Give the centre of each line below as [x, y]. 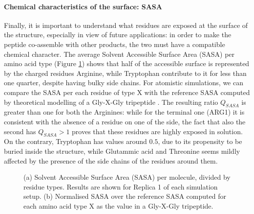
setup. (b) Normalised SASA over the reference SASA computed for [125, 196]
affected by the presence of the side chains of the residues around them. [111, 160]
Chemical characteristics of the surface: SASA [83, 6]
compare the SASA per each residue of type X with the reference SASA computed [127, 92]
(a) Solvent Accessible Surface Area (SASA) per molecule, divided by [127, 177]
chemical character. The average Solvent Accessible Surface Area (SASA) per [119, 54]
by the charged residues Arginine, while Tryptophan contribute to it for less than [125, 73]
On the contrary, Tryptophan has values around [75, 141]
